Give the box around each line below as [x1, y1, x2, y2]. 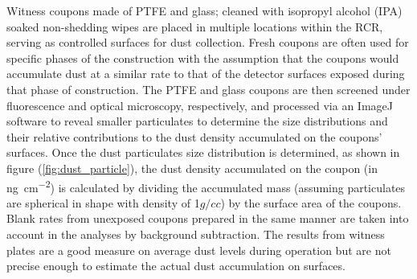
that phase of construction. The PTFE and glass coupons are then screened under [6, 80, 411, 97]
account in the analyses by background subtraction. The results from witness [6, 225, 385, 242]
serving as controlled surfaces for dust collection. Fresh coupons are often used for [6, 34, 409, 51]
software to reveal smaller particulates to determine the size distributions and [6, 113, 388, 129]
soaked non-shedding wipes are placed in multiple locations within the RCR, [6, 18, 383, 35]
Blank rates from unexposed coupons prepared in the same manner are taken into [6, 210, 409, 227]
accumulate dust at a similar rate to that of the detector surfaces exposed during [6, 65, 405, 82]
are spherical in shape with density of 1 [6, 194, 200, 211]
